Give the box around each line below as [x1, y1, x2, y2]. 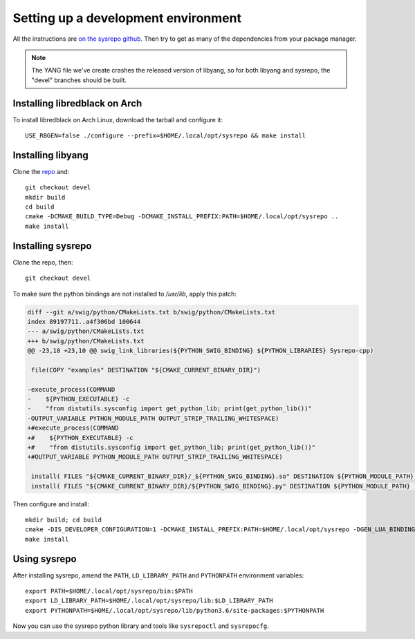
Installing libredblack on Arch [12, 97, 142, 109]
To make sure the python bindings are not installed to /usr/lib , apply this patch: [12, 289, 237, 298]
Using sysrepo [12, 553, 77, 564]
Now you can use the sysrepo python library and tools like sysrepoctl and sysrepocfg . [12, 622, 269, 630]
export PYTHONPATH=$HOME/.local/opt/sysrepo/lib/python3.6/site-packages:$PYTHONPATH [25, 607, 324, 614]
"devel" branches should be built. [31, 76, 127, 84]
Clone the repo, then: [12, 258, 73, 266]
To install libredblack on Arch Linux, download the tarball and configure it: [12, 115, 223, 124]
